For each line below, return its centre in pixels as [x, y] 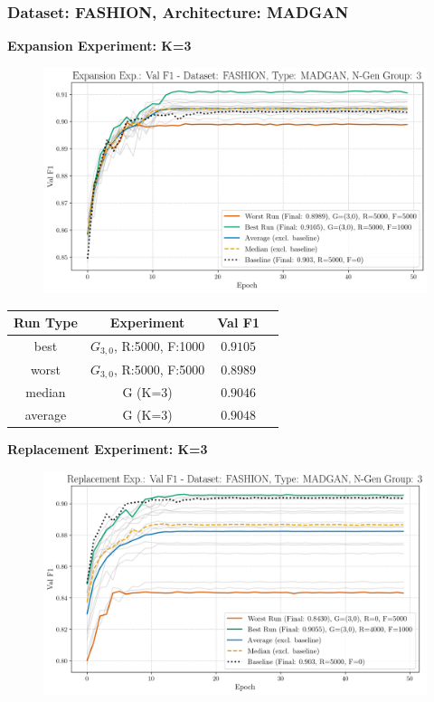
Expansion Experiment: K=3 [99, 46]
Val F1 [238, 323]
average [46, 415]
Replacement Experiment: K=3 [108, 449]
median [46, 392]
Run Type [46, 323]
